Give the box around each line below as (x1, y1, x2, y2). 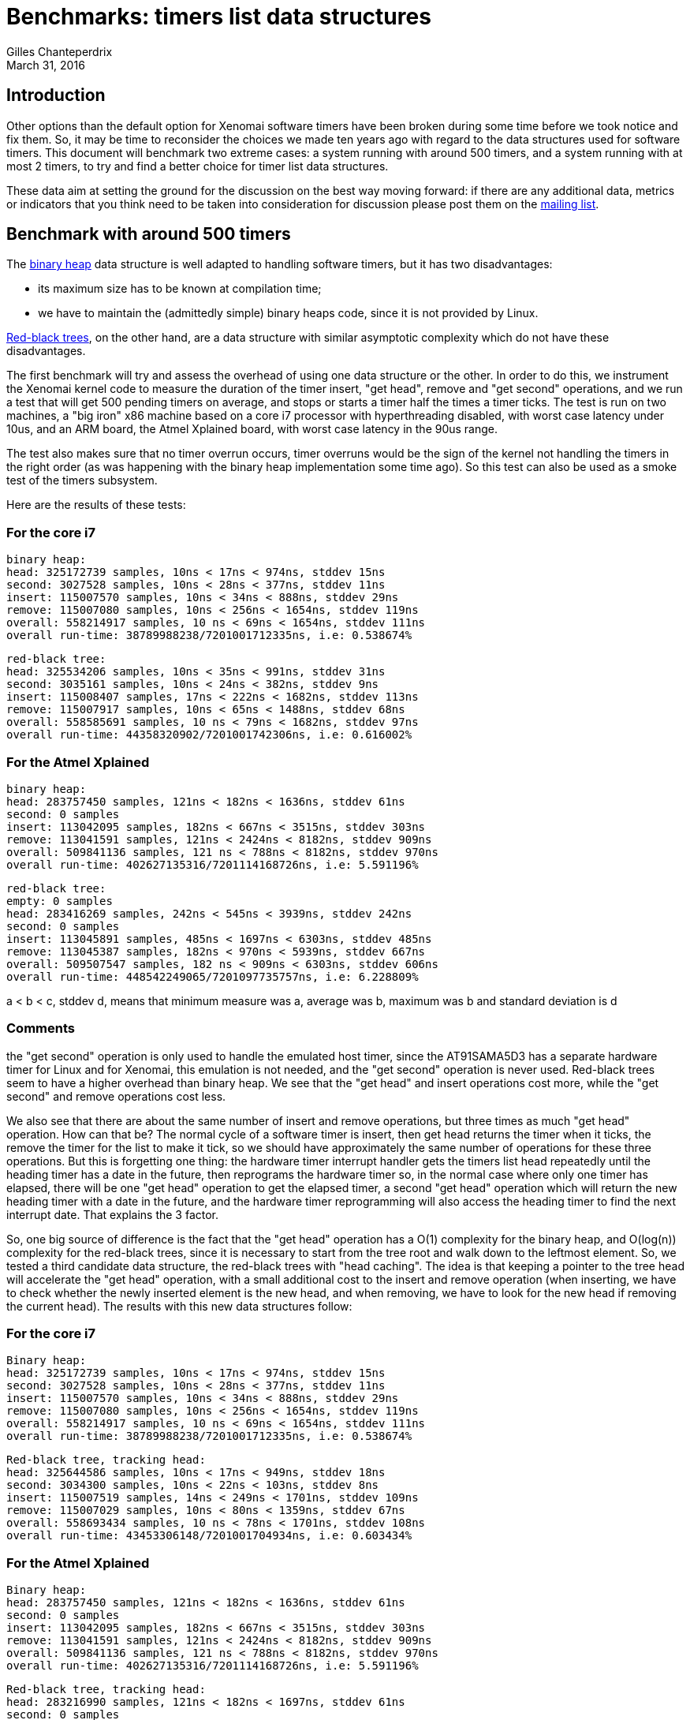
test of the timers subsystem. (6, 473, 158, 488)
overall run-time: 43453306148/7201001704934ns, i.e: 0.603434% (6, 1529, 412, 1542)
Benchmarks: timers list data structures (6, 3, 431, 30)
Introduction (6, 85, 106, 106)
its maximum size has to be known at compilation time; (38, 282, 322, 296)
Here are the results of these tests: (6, 498, 186, 512)
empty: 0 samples (6, 894, 113, 907)
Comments (6, 1020, 75, 1037)
